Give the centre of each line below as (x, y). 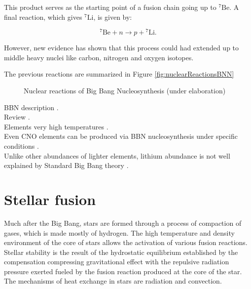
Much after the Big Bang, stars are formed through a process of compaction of (123, 223)
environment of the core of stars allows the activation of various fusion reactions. (126, 242)
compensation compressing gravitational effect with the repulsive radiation (117, 262)
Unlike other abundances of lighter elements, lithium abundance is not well (117, 155)
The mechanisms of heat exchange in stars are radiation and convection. (113, 281)
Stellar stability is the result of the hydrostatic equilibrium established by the (121, 252)
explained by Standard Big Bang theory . (66, 165)
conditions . (21, 146)
